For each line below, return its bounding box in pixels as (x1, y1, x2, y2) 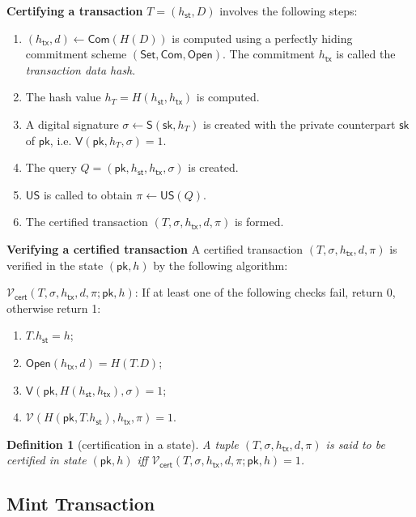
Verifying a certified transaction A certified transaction (6, 240, 304, 257)
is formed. (234, 213, 284, 230)
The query (25, 159, 77, 176)
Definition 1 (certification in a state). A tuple (6, 435, 239, 452)
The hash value (25, 88, 101, 105)
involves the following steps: (219, 2, 358, 19)
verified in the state (6, 256, 104, 273)
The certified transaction (25, 213, 148, 230)
